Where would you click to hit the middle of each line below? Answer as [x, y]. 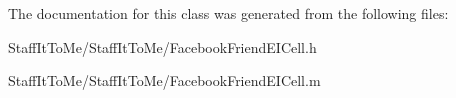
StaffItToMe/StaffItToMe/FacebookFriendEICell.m [164, 80]
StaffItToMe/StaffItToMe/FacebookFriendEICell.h [162, 46]
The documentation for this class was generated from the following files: [228, 13]
